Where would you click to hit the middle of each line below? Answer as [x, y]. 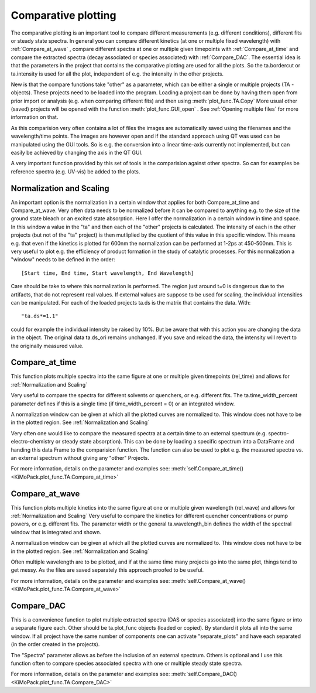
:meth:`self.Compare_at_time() [207, 469]
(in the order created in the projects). [55, 644]
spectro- [279, 433]
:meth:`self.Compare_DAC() [204, 674]
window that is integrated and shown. [56, 532]
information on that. [35, 117]
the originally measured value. [47, 346]
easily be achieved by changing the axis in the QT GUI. [77, 153]
